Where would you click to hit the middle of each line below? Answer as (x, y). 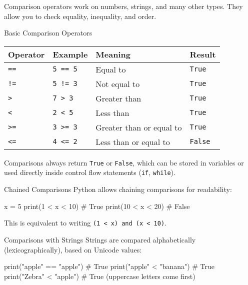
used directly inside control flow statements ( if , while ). (90, 172)
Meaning (113, 54)
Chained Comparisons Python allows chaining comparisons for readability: (118, 189)
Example (70, 54)
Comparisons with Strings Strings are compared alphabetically (100, 239)
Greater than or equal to (139, 127)
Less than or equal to (133, 141)
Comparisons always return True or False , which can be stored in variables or (124, 162)
